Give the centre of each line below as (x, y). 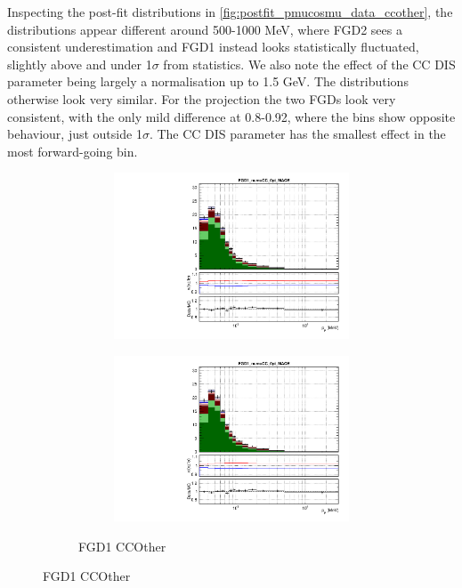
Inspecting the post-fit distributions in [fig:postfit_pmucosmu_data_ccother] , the (230, 12)
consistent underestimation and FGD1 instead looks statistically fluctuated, (213, 47)
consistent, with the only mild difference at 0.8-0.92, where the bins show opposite (231, 116)
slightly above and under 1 (80, 64)
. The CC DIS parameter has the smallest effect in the (297, 134)
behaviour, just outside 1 (75, 134)
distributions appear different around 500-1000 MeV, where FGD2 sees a (205, 29)
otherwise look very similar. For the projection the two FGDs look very (202, 98)
